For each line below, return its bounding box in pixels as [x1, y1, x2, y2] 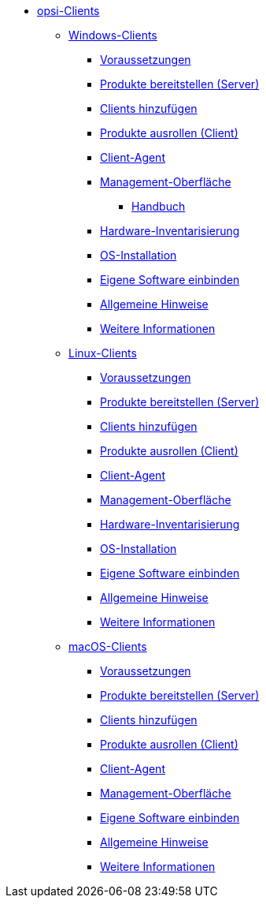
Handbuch [131, 200, 186, 213]
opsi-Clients [37, 4, 100, 17]
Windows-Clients [68, 28, 157, 42]
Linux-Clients [68, 346, 137, 360]
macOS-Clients [68, 640, 147, 653]
